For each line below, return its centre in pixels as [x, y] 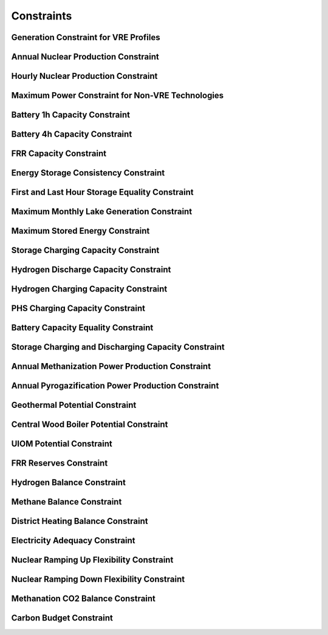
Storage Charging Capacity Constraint [85, 250]
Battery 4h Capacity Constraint [72, 134]
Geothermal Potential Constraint [74, 405]
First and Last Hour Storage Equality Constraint [102, 192]
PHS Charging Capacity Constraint [78, 309]
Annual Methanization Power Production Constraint [111, 366]
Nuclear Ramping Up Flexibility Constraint [92, 560]
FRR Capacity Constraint [59, 154]
